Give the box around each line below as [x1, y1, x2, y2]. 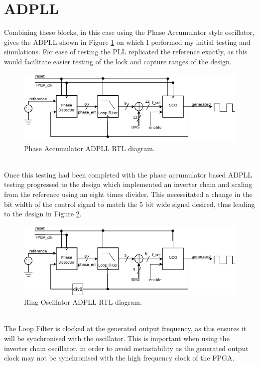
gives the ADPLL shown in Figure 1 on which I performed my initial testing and [4, 36, 251, 47]
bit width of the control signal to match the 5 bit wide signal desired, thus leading [4, 198, 255, 209]
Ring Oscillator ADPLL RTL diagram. [24, 297, 142, 307]
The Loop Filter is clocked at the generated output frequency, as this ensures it [4, 323, 247, 334]
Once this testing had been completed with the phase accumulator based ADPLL [4, 169, 253, 180]
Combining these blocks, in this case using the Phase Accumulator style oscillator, [4, 27, 255, 37]
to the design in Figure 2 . [4, 208, 82, 219]
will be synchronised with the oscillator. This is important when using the [4, 333, 230, 343]
